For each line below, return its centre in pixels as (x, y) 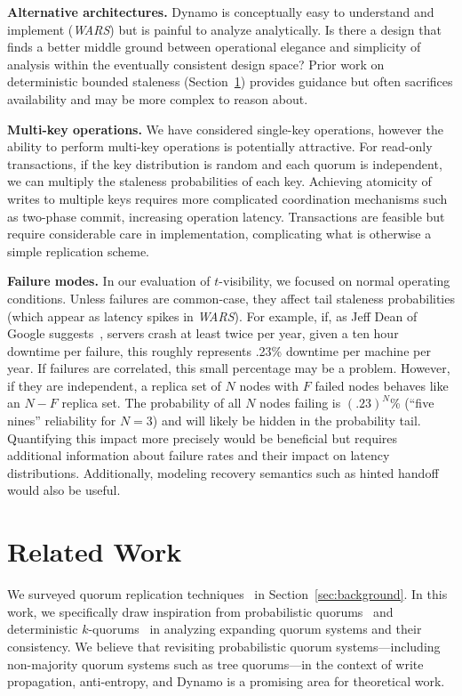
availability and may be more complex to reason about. (158, 98)
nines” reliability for (62, 421)
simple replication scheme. (79, 251)
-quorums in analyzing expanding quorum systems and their (255, 629)
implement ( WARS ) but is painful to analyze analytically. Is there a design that (224, 29)
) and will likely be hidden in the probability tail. (287, 421)
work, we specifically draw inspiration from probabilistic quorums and (200, 611)
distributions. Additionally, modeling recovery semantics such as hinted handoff (223, 472)
